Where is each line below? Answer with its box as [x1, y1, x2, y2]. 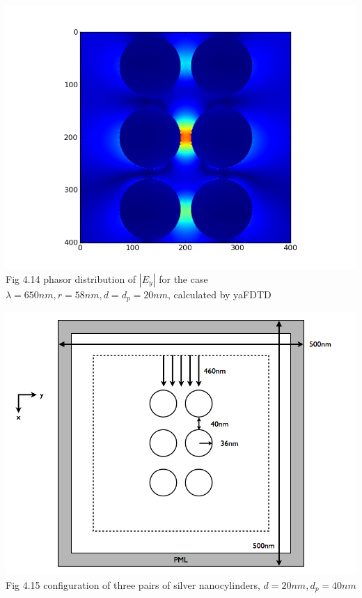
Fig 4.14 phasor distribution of [6, 271, 136, 286]
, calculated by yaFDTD [167, 286, 271, 301]
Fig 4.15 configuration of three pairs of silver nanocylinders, [6, 577, 260, 592]
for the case [159, 271, 208, 286]
